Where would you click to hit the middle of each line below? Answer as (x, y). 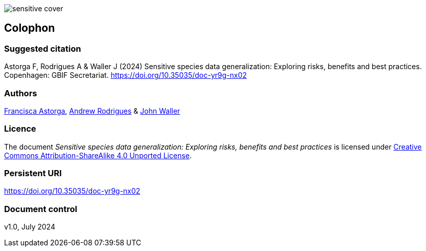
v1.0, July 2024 (30, 227)
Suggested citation (43, 48)
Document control (41, 209)
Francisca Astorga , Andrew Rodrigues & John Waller (92, 111)
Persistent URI (33, 173)
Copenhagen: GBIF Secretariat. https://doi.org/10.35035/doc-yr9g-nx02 (126, 75)
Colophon (30, 28)
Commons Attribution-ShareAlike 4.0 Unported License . (98, 155)
